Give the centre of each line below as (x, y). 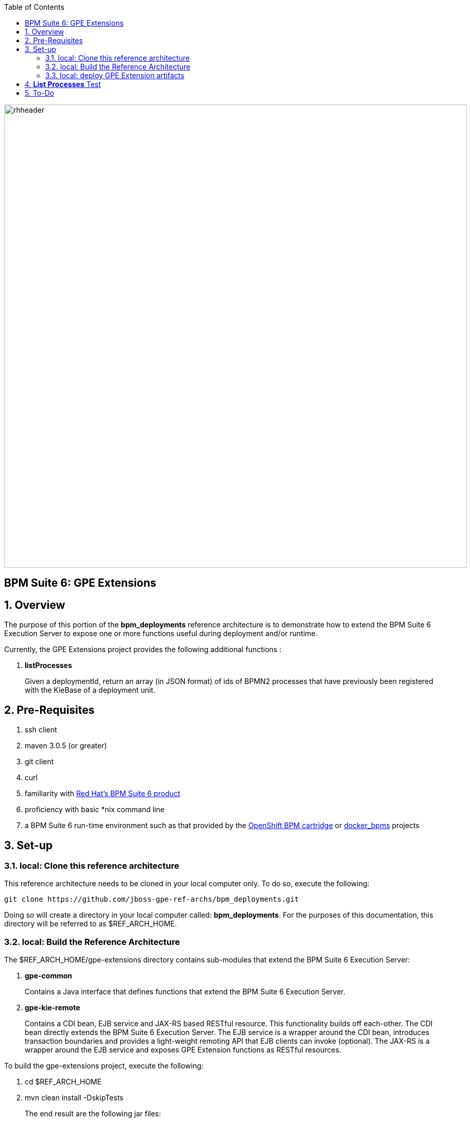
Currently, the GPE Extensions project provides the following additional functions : (143, 650)
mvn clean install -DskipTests (74, 1098)
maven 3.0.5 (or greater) (66, 746)
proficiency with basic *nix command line (95, 810)
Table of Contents (34, 7)
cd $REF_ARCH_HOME (63, 1082)
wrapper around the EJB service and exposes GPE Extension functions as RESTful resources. (183, 1050)
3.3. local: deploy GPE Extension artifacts (115, 75)
